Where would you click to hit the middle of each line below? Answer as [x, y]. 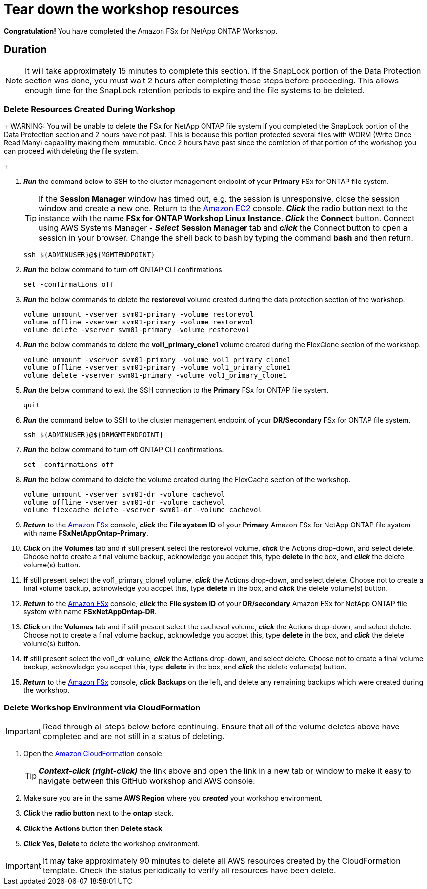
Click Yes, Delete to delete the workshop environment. [112, 844]
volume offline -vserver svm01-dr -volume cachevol [124, 502]
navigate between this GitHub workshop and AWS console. [147, 781]
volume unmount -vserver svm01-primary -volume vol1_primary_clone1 [157, 360]
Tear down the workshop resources [122, 9]
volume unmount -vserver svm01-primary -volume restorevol [139, 314]
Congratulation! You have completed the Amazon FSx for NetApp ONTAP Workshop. [141, 31]
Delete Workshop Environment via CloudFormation [102, 707]
